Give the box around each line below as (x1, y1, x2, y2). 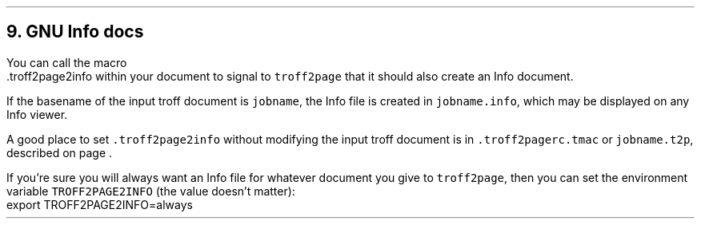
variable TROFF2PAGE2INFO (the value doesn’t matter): (6, 184, 295, 198)
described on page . (6, 145, 113, 160)
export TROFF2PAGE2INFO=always (6, 197, 193, 211)
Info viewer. (6, 107, 68, 121)
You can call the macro (6, 55, 127, 69)
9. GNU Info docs (6, 22, 144, 42)
